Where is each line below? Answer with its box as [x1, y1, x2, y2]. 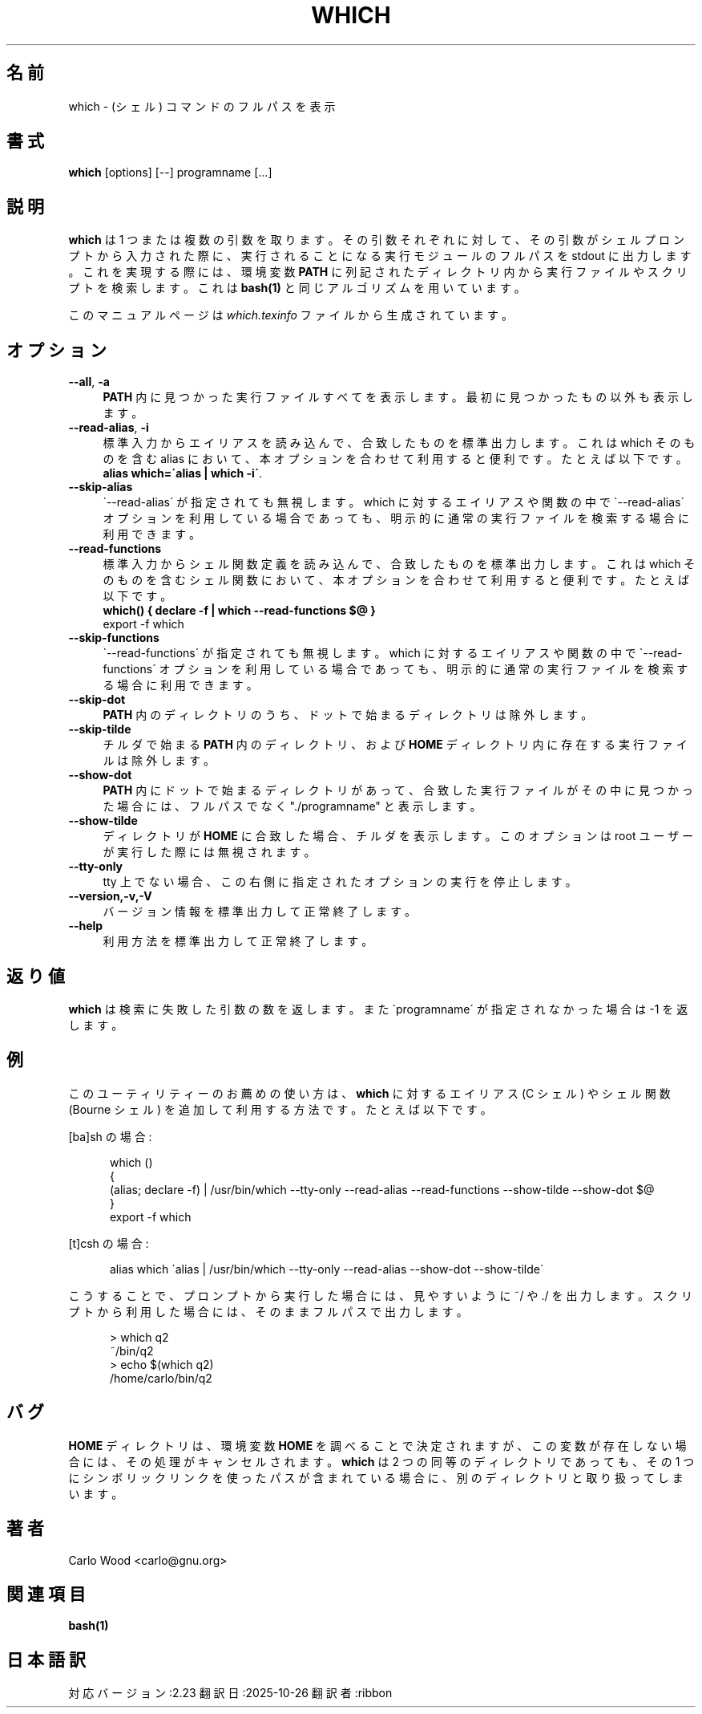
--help [68, 919, 103, 933]
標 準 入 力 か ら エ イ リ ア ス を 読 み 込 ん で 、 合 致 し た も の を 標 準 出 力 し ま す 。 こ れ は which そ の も [103, 436, 696, 450]
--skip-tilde [68, 722, 131, 737]
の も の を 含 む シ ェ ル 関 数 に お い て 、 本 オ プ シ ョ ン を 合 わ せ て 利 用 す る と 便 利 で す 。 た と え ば [103, 573, 689, 587]
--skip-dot [68, 693, 126, 707]
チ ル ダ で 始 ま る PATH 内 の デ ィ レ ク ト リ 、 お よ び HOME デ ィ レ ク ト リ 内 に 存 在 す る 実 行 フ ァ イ [103, 737, 688, 752]
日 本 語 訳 [6, 1649, 86, 1670]
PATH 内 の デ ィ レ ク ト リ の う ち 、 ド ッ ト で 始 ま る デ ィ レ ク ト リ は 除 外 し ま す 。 [103, 708, 593, 722]
